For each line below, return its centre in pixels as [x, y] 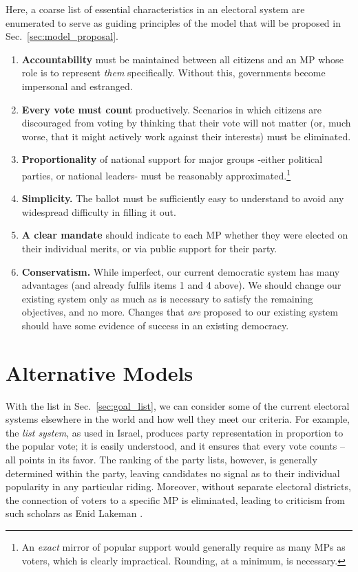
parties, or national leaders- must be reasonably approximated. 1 [156, 174]
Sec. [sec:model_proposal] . [62, 36]
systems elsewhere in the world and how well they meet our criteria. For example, [178, 419]
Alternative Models [99, 372]
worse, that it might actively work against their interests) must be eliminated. [186, 136]
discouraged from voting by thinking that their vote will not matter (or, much [186, 123]
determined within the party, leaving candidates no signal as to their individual [173, 473]
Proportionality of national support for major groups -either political [172, 159]
